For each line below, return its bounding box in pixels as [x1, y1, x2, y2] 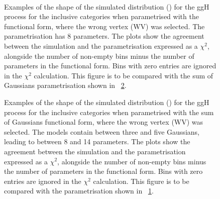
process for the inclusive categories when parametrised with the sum [4, 107, 214, 117]
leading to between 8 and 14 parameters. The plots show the [4, 136, 190, 147]
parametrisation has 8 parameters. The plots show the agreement [4, 31, 204, 41]
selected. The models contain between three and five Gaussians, [4, 126, 199, 137]
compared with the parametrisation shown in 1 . [4, 185, 154, 196]
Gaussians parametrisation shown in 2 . [4, 80, 127, 90]
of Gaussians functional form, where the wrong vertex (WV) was [4, 117, 203, 127]
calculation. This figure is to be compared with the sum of [34, 70, 213, 80]
